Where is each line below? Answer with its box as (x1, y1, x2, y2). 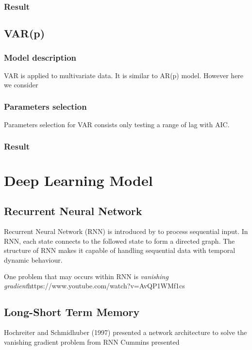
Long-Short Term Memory (4, 304, 140, 319)
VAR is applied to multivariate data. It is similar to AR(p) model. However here (4, 70, 244, 80)
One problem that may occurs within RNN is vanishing (4, 271, 168, 281)
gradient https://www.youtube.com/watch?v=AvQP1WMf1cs (4, 281, 185, 291)
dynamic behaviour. (4, 255, 63, 265)
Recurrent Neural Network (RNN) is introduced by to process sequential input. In (4, 226, 248, 236)
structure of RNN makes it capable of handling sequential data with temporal (4, 245, 235, 255)
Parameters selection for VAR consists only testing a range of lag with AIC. (4, 119, 230, 130)
